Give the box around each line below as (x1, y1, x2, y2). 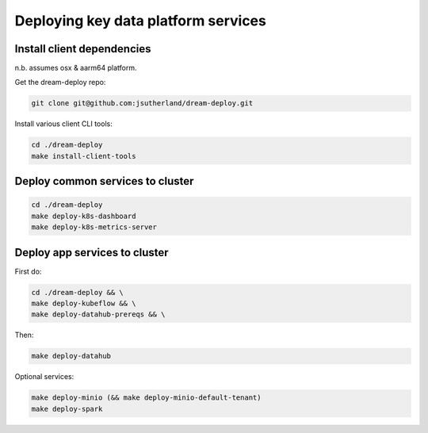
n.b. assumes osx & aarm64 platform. (14, 63, 137, 73)
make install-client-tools (31, 151, 136, 160)
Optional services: (14, 372, 75, 381)
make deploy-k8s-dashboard (31, 211, 136, 220)
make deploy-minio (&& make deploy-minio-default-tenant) (31, 393, 262, 402)
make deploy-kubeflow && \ (31, 299, 136, 308)
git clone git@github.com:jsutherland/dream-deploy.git (31, 99, 254, 108)
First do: (14, 266, 42, 276)
